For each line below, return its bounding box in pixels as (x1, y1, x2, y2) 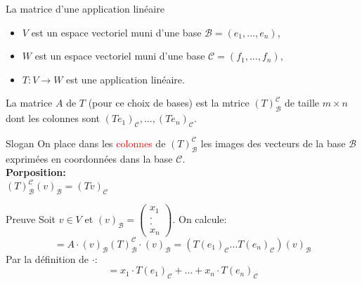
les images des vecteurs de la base (200, 135, 346, 150)
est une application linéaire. (66, 72, 185, 86)
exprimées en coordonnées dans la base (6, 151, 173, 165)
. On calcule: (172, 212, 227, 226)
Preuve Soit (6, 212, 56, 226)
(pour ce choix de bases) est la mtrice (88, 95, 250, 110)
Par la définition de (6, 251, 89, 266)
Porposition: (6, 165, 66, 180)
